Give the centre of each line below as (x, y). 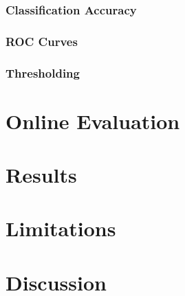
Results (41, 175)
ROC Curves (42, 41)
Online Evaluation (93, 121)
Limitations (61, 228)
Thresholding (43, 72)
